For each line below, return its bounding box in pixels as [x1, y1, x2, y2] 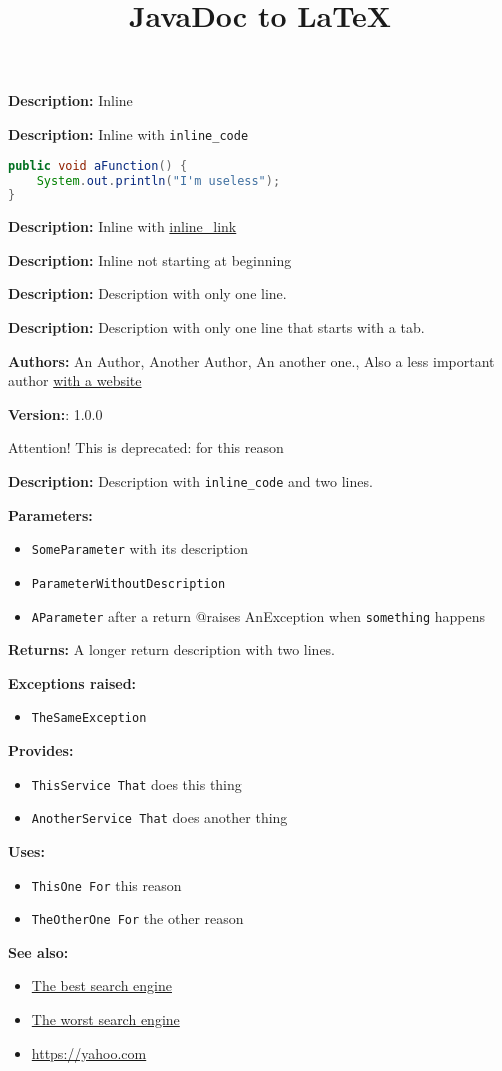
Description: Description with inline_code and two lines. [8, 471, 373, 491]
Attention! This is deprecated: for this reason [8, 437, 284, 458]
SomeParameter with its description [31, 538, 248, 559]
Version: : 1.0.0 [8, 403, 103, 424]
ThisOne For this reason [31, 874, 182, 895]
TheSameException [31, 711, 147, 726]
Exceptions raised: [8, 672, 137, 693]
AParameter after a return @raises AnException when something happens [31, 605, 485, 626]
